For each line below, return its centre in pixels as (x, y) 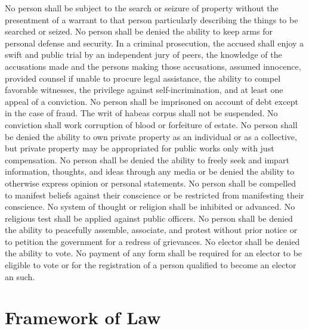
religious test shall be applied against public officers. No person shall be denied (149, 218)
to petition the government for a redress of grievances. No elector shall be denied (152, 241)
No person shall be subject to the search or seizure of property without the (142, 8)
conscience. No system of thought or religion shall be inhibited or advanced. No (150, 207)
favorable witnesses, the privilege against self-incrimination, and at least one (144, 90)
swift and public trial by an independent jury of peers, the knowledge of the (143, 55)
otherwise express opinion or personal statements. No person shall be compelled (151, 183)
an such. (20, 276)
